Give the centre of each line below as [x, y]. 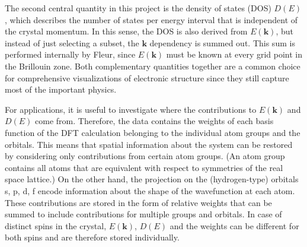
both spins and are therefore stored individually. [92, 237]
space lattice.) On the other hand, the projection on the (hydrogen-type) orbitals [152, 179]
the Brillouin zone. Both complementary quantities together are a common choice [153, 66]
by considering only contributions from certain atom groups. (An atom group [145, 156]
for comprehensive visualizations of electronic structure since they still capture [147, 77]
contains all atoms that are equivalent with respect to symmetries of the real [144, 167]
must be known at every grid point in [234, 54]
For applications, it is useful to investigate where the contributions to [131, 109]
